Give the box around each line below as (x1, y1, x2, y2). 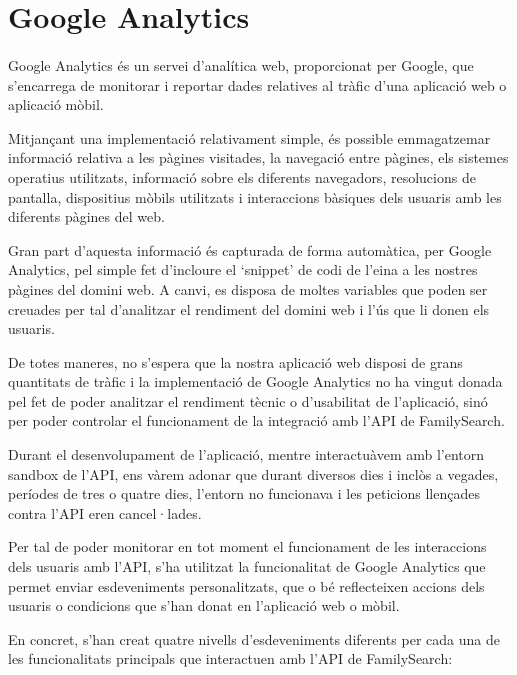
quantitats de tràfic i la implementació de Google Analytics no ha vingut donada (8, 371, 503, 392)
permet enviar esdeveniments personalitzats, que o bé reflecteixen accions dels (8, 575, 485, 596)
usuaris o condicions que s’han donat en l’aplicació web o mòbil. (8, 595, 400, 616)
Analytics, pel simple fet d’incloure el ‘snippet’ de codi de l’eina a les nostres (8, 259, 478, 280)
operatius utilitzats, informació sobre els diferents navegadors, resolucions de (8, 166, 476, 187)
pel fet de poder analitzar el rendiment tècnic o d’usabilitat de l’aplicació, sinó (8, 390, 488, 411)
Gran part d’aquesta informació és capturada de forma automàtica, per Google (8, 239, 492, 260)
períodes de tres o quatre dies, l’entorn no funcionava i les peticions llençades (8, 483, 480, 504)
